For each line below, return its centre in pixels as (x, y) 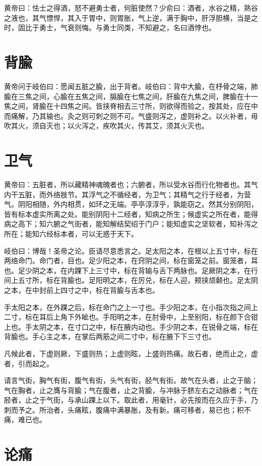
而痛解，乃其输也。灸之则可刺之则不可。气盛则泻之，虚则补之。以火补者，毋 (131, 115)
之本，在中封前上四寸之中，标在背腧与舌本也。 (82, 290)
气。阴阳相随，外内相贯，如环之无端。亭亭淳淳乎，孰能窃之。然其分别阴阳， (131, 204)
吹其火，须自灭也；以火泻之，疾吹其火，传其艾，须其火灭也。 (106, 126)
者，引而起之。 (29, 363)
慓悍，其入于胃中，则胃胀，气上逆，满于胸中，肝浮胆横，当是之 (152, 17)
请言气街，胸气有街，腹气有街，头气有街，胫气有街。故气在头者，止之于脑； (131, 380)
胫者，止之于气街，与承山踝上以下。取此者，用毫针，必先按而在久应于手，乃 (131, 400)
